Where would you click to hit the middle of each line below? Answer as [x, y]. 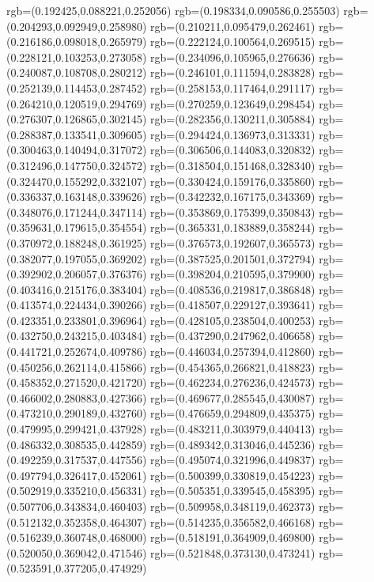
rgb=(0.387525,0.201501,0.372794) [233, 258]
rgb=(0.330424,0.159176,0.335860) [233, 181]
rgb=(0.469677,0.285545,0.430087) [233, 397]
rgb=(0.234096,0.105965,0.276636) [233, 57]
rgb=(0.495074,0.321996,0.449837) [233, 460]
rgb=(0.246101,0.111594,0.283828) [233, 72]
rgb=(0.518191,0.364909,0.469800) [233, 537]
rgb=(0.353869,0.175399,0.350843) [233, 212]
